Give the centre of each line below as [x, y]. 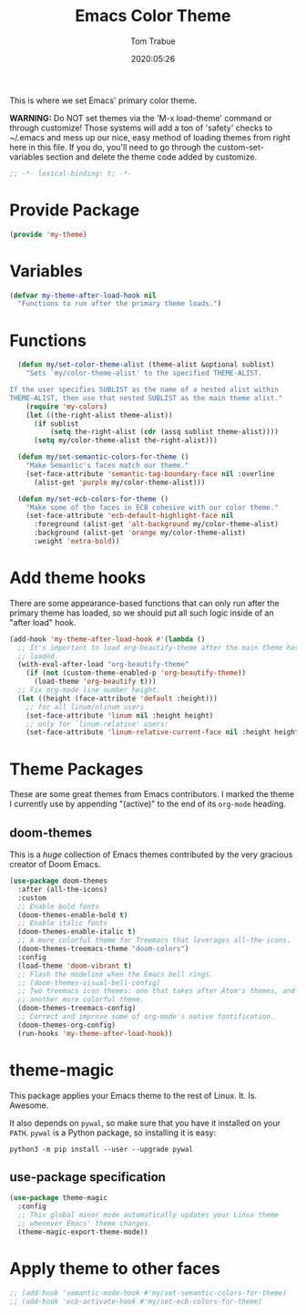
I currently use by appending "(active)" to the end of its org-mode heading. [148, 804]
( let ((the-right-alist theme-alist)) [99, 415]
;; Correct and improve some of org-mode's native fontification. [146, 1017]
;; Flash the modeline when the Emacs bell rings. [116, 974]
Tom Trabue [153, 41]
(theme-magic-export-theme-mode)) [83, 1232]
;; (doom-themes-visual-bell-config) [89, 983]
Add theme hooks [78, 578]
